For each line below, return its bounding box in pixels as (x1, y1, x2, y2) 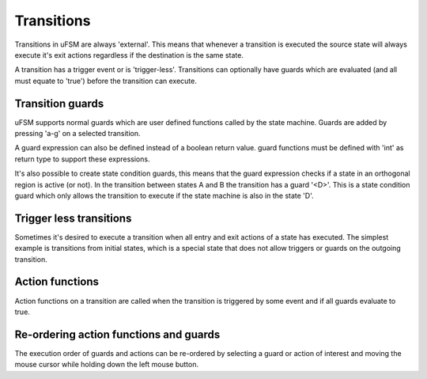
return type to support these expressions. (14, 154, 150, 164)
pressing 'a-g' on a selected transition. (14, 129, 142, 138)
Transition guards (14, 97, 104, 110)
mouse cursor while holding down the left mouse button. (14, 360, 199, 370)
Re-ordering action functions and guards (14, 328, 221, 341)
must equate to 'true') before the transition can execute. (14, 76, 197, 85)
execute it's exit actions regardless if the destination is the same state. (14, 50, 244, 59)
